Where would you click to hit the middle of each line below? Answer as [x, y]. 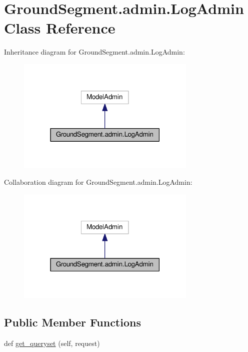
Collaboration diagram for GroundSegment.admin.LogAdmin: [98, 182]
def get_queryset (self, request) [52, 343]
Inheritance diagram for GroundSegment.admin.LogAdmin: [94, 52]
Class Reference [60, 28]
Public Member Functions [72, 322]
